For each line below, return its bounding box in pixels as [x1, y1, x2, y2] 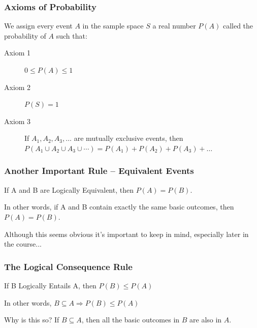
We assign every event [4, 20, 73, 31]
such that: [56, 30, 87, 41]
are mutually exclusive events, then [74, 133, 183, 143]
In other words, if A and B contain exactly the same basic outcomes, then [4, 201, 234, 212]
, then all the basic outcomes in [81, 314, 180, 325]
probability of [4, 30, 46, 41]
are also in [189, 314, 222, 325]
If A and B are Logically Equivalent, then [4, 184, 134, 195]
